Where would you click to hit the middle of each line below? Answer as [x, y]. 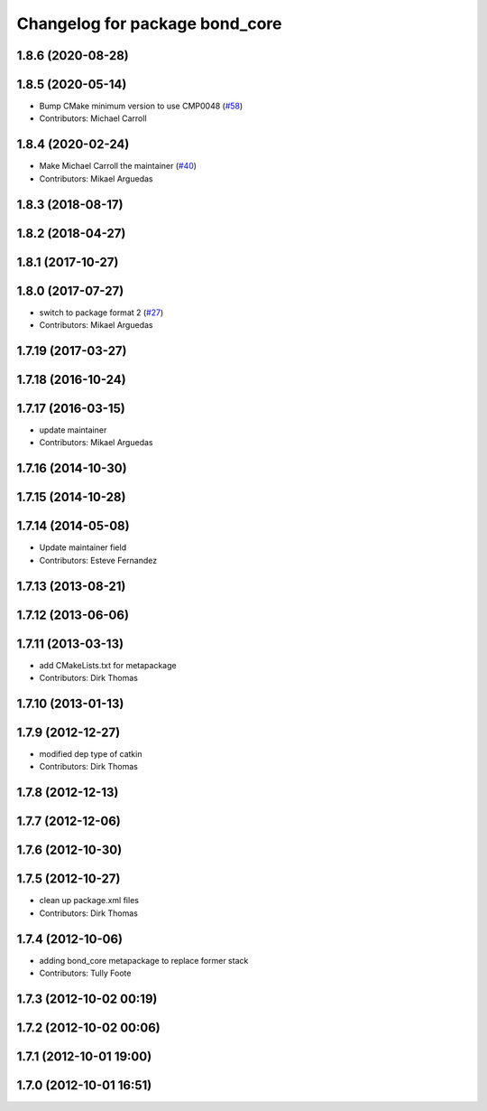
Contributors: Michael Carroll [93, 118]
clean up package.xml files [89, 901]
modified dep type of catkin [91, 754]
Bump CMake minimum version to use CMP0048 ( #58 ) [141, 106]
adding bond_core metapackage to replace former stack [144, 960]
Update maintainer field [83, 547]
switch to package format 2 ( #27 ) [101, 313]
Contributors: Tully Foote [85, 973]
